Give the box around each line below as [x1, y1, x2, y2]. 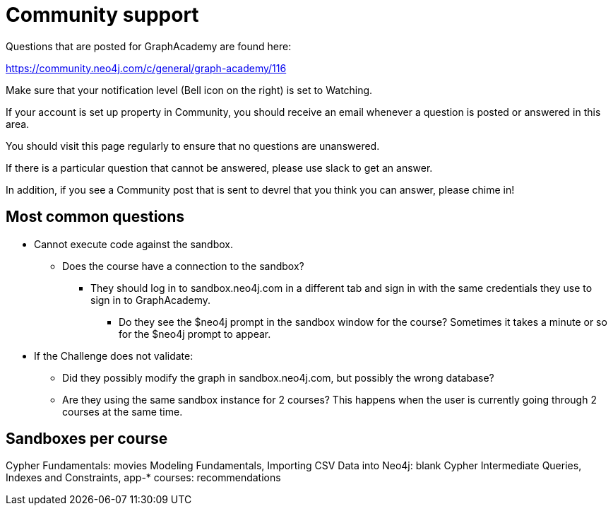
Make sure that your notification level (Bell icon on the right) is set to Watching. [6, 83, 373, 96]
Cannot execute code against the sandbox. [34, 237, 234, 250]
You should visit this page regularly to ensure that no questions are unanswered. [6, 139, 380, 152]
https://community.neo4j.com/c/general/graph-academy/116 [6, 61, 287, 74]
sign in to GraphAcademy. [90, 293, 211, 306]
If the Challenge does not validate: [34, 349, 194, 362]
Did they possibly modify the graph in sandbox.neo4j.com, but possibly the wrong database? [62, 371, 494, 384]
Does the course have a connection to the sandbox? [62, 259, 304, 272]
